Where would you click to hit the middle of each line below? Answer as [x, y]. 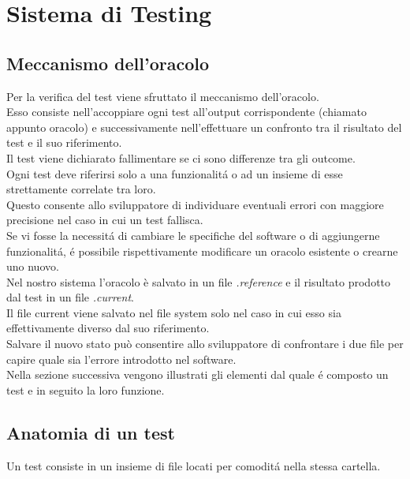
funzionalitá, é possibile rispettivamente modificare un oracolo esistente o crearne [202, 251]
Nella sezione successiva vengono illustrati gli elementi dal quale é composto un [198, 374]
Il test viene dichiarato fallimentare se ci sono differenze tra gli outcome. [181, 157]
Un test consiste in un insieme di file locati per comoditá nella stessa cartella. [194, 465]
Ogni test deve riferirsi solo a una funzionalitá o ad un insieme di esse [175, 173]
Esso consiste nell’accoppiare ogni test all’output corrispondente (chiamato [186, 112]
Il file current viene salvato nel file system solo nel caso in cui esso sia [174, 312]
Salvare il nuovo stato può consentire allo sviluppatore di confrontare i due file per [205, 344]
